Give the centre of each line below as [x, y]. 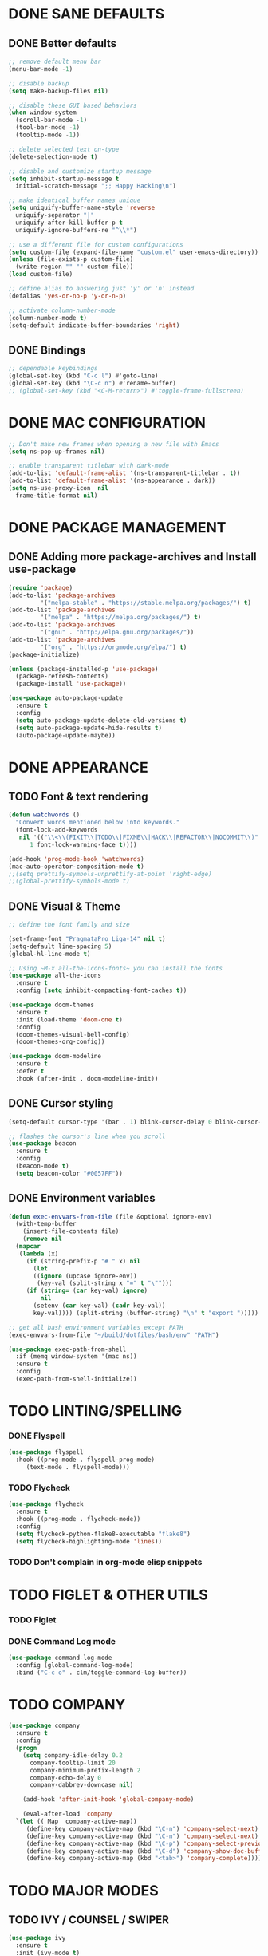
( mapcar [28, 1247]
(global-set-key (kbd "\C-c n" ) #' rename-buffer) [93, 383]
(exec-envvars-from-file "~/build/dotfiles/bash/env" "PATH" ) [114, 1335]
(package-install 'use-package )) [71, 684]
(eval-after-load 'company [67, 1814]
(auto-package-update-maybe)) [65, 735]
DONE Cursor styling [61, 1103]
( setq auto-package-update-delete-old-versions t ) [101, 720]
